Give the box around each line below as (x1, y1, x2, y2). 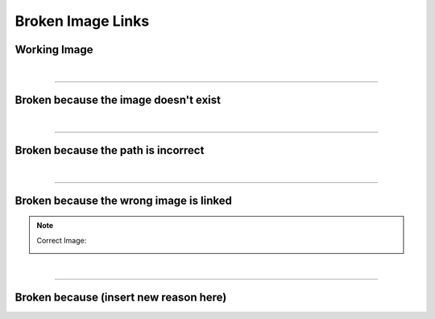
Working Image (14, 43, 93, 56)
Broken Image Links (14, 12, 150, 30)
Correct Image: (36, 235, 87, 245)
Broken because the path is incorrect (14, 143, 205, 157)
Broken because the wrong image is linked (14, 193, 233, 207)
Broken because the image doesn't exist (14, 93, 222, 106)
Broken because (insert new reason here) (14, 290, 227, 304)
